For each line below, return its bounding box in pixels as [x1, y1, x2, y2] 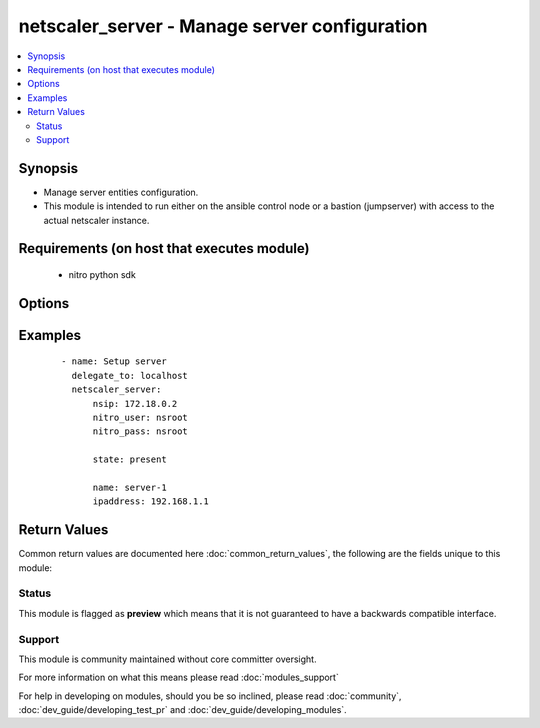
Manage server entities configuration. [43, 186, 199, 198]
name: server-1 [92, 481, 167, 493]
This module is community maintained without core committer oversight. [18, 653, 317, 665]
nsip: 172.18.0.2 [92, 398, 178, 409]
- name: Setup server [61, 356, 167, 367]
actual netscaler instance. [43, 214, 150, 226]
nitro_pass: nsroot [92, 426, 189, 437]
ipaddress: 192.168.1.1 [92, 496, 210, 507]
